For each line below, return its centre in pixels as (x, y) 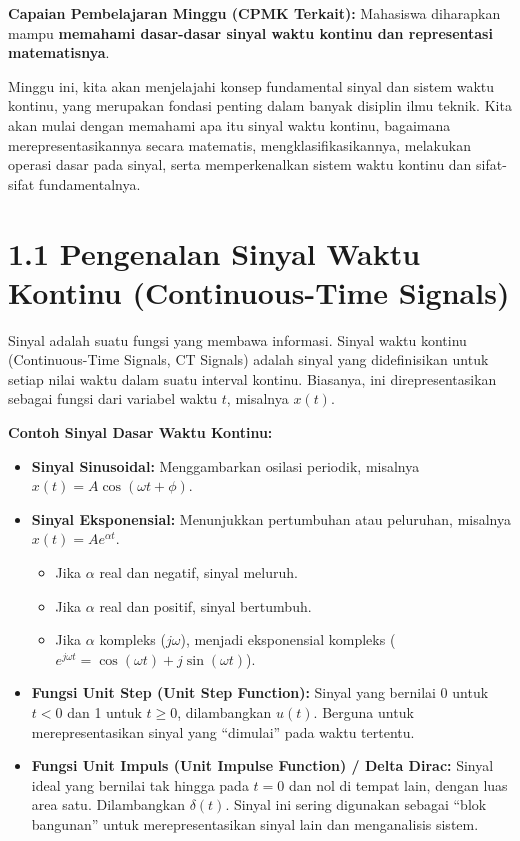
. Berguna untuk (363, 711)
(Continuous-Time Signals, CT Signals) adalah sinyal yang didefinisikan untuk (248, 359)
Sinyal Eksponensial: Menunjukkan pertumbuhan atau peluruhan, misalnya (271, 518)
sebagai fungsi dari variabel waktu (113, 398)
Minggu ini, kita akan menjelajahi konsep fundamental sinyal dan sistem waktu (251, 85)
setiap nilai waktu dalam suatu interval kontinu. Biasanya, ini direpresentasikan (252, 378)
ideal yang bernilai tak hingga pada (140, 784)
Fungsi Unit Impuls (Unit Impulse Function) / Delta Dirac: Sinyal (262, 765)
